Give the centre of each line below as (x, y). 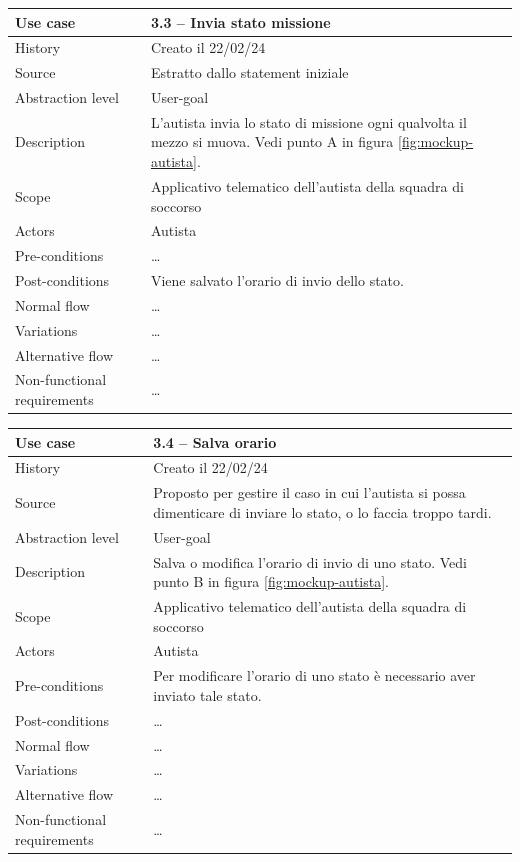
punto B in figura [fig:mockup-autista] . (271, 581)
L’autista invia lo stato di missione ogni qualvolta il (308, 121)
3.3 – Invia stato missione (240, 21)
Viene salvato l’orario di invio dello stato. (277, 280)
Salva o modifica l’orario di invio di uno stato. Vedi (310, 561)
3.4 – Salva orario (215, 441)
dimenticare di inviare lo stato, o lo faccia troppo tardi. (322, 511)
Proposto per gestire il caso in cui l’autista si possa (309, 492)
